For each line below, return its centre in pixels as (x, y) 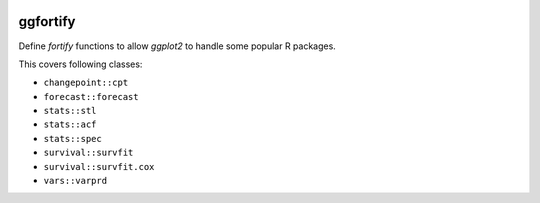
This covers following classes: (80, 64)
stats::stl (70, 111)
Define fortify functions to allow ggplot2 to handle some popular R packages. (177, 46)
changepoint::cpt (86, 83)
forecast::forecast (91, 96)
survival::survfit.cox (99, 166)
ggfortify (47, 21)
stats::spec (72, 138)
